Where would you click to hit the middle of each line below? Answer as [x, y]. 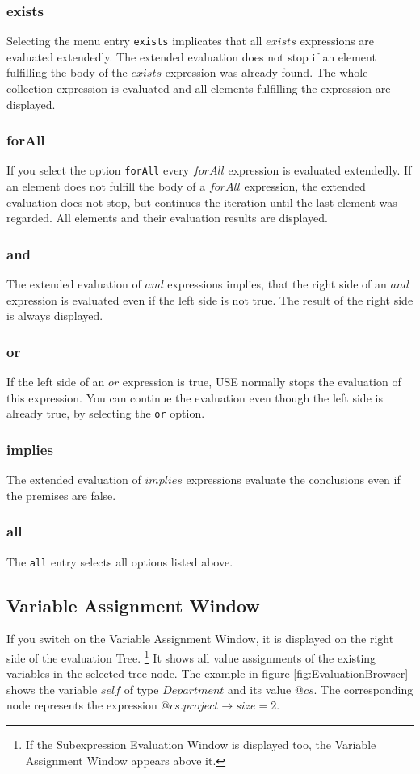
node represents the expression [82, 705]
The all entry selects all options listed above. [120, 561]
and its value [260, 689]
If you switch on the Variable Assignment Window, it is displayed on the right [200, 639]
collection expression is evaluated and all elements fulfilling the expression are [199, 88]
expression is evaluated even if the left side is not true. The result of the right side [210, 299]
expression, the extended [305, 186]
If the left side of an [56, 382]
